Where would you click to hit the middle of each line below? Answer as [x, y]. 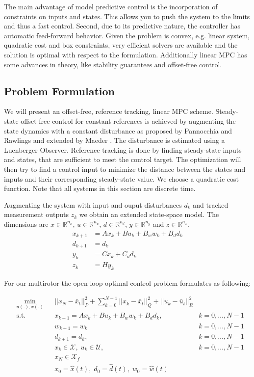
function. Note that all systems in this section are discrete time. [100, 188]
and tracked [211, 204]
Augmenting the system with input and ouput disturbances [93, 204]
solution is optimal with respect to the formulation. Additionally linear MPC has [126, 54]
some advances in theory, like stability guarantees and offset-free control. [113, 64]
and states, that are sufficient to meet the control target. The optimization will [123, 159]
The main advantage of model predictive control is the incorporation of [111, 6]
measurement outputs [37, 214]
